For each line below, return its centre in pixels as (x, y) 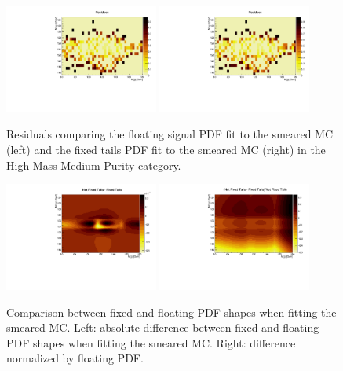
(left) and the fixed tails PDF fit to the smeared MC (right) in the (166, 150)
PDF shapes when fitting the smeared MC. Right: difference (151, 342)
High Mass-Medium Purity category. (94, 165)
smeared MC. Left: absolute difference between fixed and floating (163, 327)
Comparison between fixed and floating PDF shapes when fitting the (171, 312)
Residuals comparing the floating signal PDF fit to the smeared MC (170, 134)
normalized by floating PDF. (75, 358)
